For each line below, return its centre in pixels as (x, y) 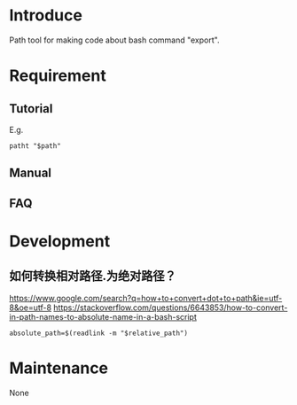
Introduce (46, 16)
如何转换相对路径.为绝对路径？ (93, 276)
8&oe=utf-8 (30, 308)
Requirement (58, 76)
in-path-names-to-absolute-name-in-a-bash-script (103, 316)
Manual (30, 173)
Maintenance (59, 368)
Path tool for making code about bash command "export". (114, 40)
